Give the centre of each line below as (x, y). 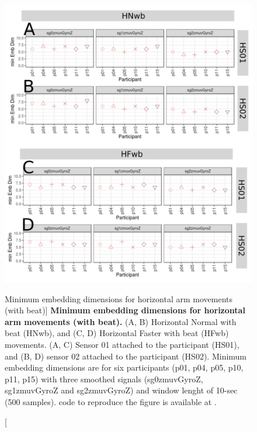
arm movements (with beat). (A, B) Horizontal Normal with (121, 321)
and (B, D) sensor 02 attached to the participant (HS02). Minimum (126, 356)
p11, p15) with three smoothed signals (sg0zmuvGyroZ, (104, 379)
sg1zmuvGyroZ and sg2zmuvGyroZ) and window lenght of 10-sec (121, 390)
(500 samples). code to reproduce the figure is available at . (111, 401)
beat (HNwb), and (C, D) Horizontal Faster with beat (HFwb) (117, 333)
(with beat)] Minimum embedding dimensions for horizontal (125, 310)
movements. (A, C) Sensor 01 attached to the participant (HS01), (122, 344)
